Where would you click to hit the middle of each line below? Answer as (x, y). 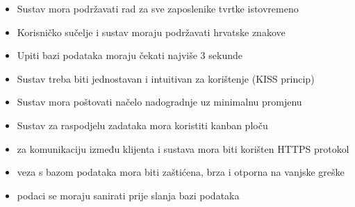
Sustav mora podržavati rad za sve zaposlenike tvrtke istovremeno (158, 8)
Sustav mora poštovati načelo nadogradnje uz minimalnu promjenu (159, 102)
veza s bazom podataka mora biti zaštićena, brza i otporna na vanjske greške (181, 172)
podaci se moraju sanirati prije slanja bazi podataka (128, 195)
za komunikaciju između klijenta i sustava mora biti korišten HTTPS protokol (183, 148)
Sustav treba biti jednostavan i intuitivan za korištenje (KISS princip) (166, 78)
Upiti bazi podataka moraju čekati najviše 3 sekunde (130, 55)
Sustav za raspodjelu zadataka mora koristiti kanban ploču (142, 125)
